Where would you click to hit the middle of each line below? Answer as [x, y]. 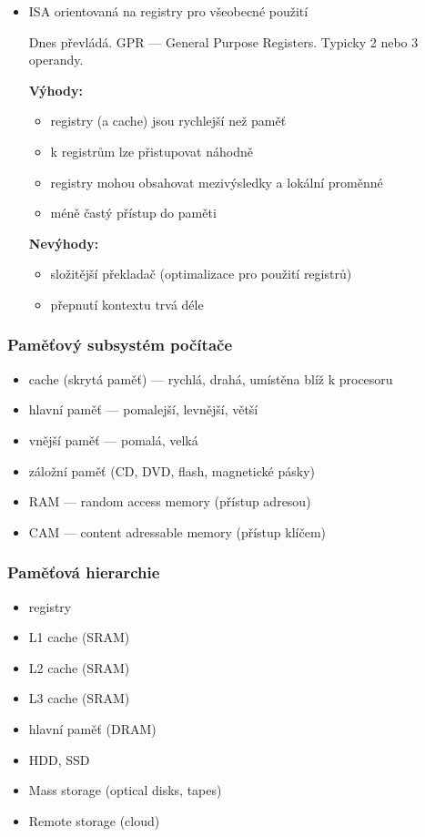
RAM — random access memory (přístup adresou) [170, 501]
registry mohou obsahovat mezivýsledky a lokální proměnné [217, 182]
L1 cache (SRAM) [79, 637]
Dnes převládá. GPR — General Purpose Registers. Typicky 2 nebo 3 [223, 41]
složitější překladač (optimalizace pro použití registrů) [201, 274]
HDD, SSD [59, 759]
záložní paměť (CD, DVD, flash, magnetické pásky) [172, 470]
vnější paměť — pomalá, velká [113, 439]
